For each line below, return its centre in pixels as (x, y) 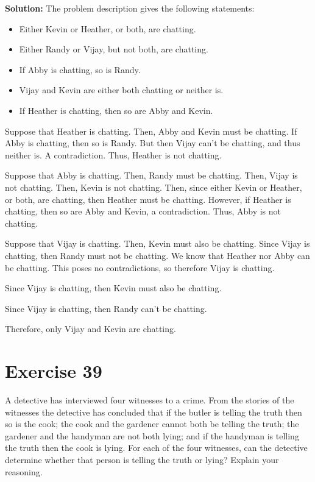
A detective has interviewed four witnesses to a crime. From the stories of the (150, 400)
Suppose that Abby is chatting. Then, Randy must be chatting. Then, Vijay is (151, 175)
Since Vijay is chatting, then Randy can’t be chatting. (106, 308)
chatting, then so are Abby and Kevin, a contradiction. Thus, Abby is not (143, 211)
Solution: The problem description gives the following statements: (130, 8)
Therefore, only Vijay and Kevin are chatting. (90, 329)
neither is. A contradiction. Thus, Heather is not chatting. (113, 154)
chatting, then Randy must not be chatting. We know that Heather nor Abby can (157, 255)
